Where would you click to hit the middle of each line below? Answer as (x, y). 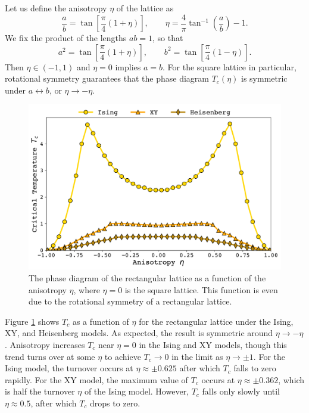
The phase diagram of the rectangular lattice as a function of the (147, 278)
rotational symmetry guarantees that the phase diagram (107, 78)
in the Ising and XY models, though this (213, 344)
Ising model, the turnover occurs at (69, 368)
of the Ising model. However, (137, 391)
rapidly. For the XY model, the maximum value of (96, 379)
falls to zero (255, 368)
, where (87, 289)
